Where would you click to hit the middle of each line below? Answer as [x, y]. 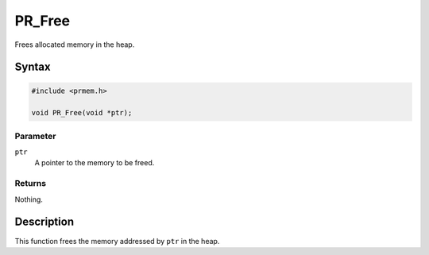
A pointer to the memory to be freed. [95, 163]
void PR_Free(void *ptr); [82, 113]
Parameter [35, 136]
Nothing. [29, 199]
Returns [31, 184]
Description [44, 222]
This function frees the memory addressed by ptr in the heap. [117, 241]
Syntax [33, 67]
